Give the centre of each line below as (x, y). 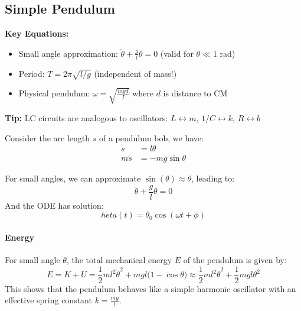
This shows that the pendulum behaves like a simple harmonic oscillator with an (150, 288)
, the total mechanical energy (119, 260)
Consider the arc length (48, 137)
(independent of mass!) (135, 73)
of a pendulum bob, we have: (151, 137)
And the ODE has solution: (54, 205)
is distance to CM (195, 93)
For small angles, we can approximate (73, 178)
